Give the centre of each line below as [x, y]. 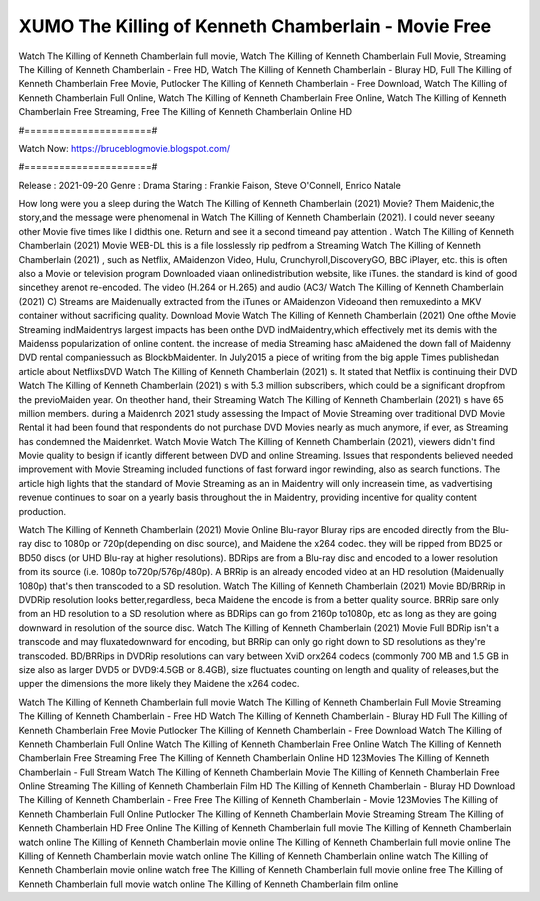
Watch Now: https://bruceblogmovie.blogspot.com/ [124, 148]
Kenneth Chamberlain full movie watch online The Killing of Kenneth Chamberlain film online [208, 884]
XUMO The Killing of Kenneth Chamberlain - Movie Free [255, 26]
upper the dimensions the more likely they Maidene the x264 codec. [159, 684]
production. [42, 511]
